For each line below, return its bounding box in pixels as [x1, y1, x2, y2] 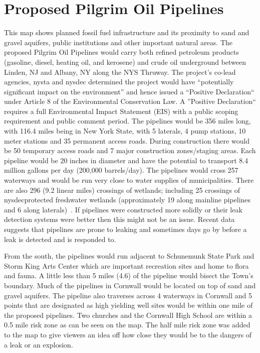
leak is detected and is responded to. [4, 233, 116, 244]
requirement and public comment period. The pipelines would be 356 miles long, [4, 115, 251, 126]
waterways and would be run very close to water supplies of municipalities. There [4, 175, 254, 185]
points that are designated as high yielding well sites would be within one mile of [4, 300, 253, 310]
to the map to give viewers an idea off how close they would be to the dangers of [4, 329, 252, 339]
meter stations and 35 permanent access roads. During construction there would [4, 135, 250, 146]
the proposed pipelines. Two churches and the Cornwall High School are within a [4, 309, 252, 320]
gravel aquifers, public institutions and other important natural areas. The [4, 37, 232, 47]
